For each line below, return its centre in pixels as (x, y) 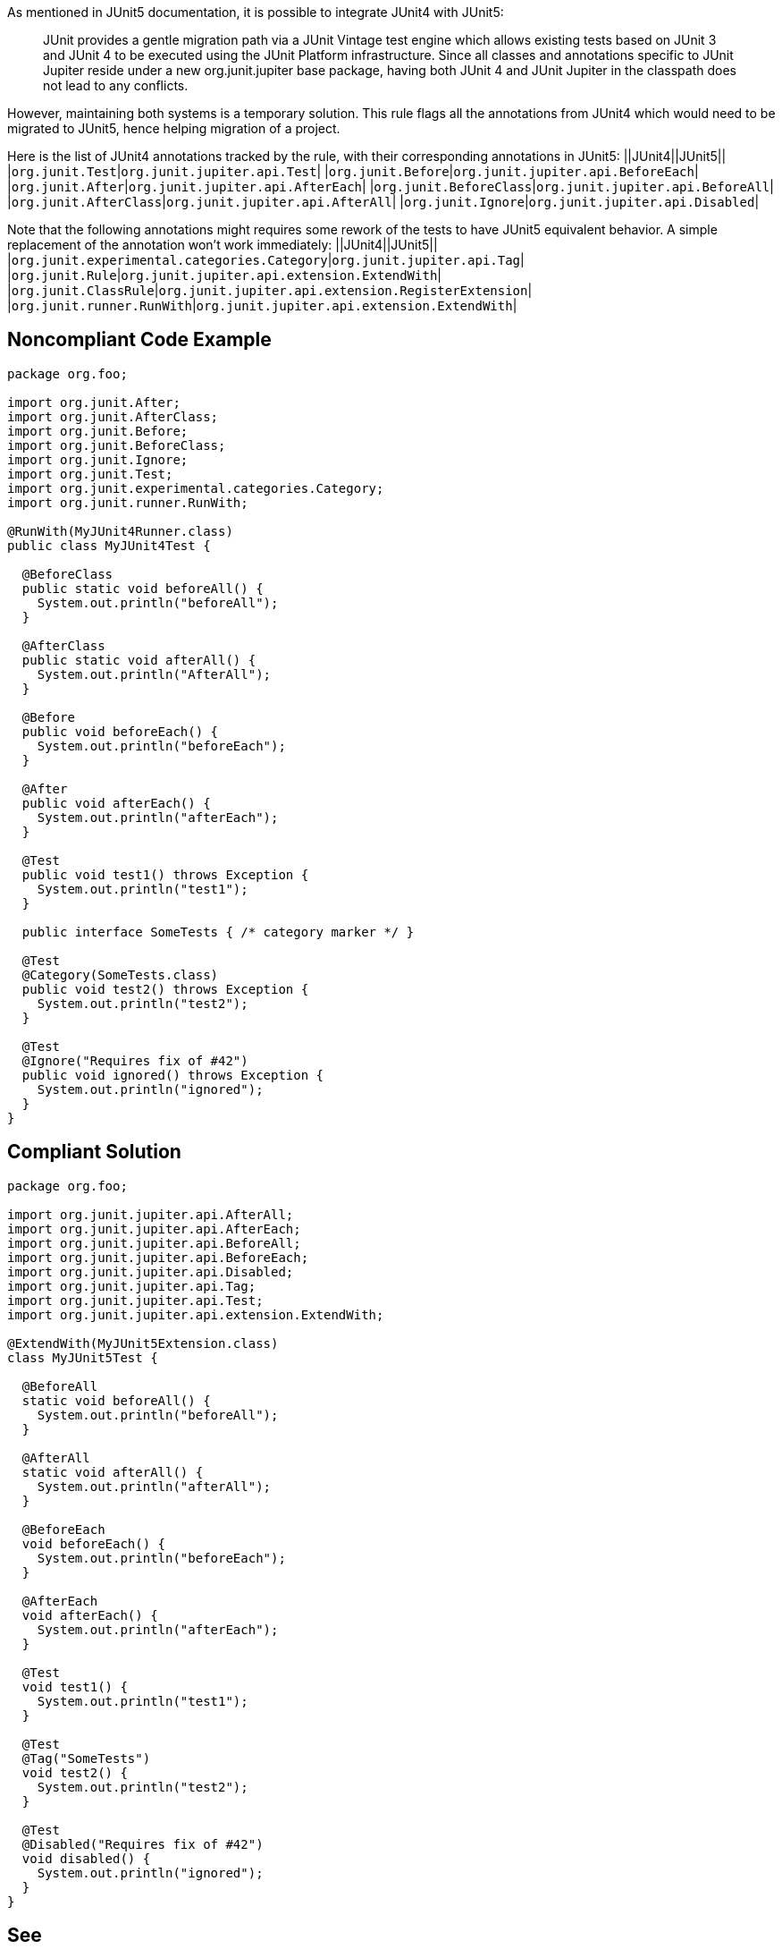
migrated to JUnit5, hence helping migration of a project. (174, 128)
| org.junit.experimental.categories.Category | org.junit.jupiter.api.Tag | (266, 260)
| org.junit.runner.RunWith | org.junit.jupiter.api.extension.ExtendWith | (262, 305)
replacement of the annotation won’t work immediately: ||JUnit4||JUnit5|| (223, 245)
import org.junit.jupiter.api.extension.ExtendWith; (196, 1314)
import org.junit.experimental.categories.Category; (196, 488)
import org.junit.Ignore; (98, 459)
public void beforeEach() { (120, 731)
